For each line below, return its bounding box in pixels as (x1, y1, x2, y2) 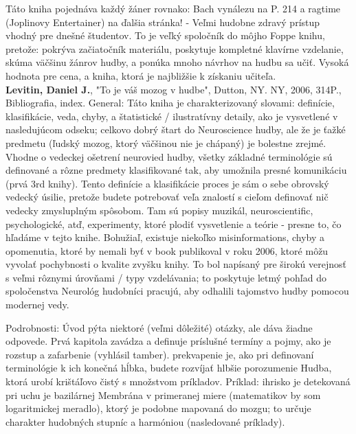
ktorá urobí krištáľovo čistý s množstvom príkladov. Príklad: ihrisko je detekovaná (5, 374, 351, 389)
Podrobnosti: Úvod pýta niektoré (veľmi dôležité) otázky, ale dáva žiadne (5, 320, 313, 334)
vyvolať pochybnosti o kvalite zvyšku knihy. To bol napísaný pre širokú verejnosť (5, 257, 347, 271)
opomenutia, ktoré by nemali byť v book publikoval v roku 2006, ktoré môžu (5, 243, 329, 258)
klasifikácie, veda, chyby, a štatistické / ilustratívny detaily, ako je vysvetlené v (5, 108, 338, 123)
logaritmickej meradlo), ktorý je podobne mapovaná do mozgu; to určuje (5, 401, 311, 415)
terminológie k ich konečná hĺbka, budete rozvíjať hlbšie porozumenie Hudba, (5, 361, 332, 375)
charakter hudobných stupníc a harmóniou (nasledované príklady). (5, 414, 285, 429)
